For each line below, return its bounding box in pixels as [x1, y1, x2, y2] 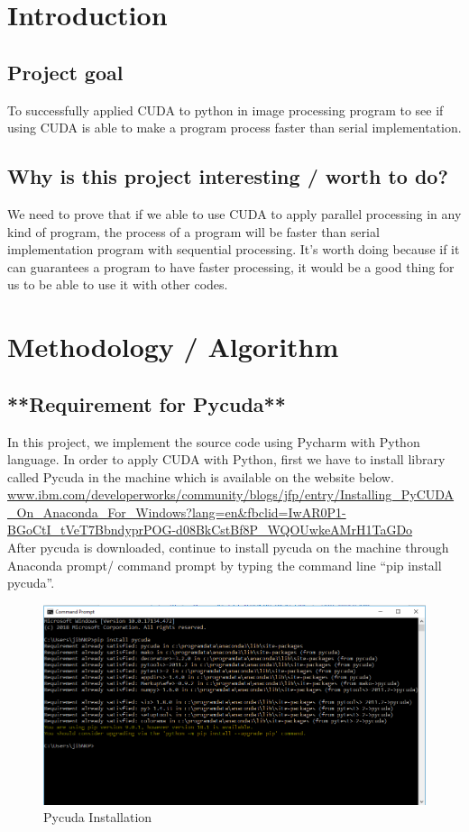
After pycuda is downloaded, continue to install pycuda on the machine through [7, 538, 449, 557]
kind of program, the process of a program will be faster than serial [7, 222, 380, 241]
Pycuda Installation [43, 808, 152, 827]
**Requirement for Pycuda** [7, 389, 286, 417]
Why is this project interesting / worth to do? [7, 162, 448, 190]
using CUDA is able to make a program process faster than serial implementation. [7, 118, 462, 137]
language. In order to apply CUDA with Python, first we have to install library [7, 450, 446, 469]
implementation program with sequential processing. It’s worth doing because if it [7, 240, 460, 259]
